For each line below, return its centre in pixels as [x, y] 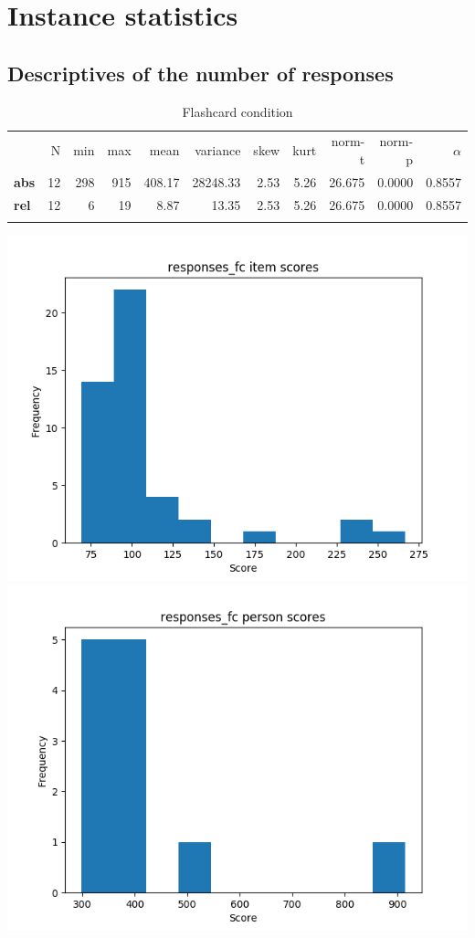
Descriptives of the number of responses [201, 73]
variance [218, 150]
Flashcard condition [237, 111]
